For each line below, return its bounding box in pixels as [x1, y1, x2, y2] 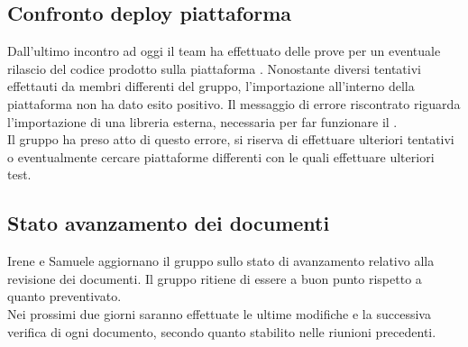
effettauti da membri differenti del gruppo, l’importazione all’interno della [7, 77, 415, 96]
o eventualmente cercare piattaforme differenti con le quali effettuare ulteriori [7, 147, 435, 166]
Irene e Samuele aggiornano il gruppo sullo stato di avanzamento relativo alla [7, 251, 435, 270]
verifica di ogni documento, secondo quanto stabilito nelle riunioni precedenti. [7, 322, 436, 341]
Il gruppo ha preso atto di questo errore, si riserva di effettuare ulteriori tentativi [7, 130, 454, 149]
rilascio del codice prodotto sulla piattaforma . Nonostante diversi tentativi [7, 59, 421, 78]
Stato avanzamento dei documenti [7, 209, 330, 237]
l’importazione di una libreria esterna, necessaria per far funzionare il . [7, 112, 398, 131]
